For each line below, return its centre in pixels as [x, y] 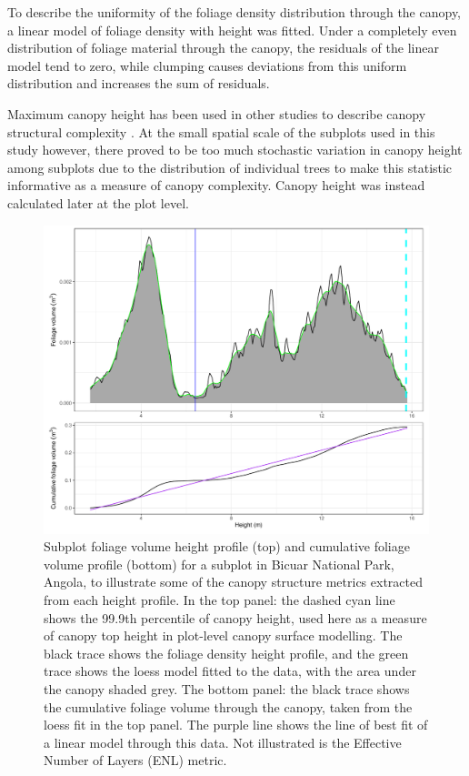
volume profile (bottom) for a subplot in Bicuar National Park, [219, 564]
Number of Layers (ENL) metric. [135, 760]
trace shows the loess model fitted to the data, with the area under [230, 671]
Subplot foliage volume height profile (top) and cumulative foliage [227, 546]
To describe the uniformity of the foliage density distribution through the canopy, [234, 12]
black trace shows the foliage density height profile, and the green [226, 653]
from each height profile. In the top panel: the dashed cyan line [220, 600]
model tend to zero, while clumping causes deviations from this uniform [207, 65]
